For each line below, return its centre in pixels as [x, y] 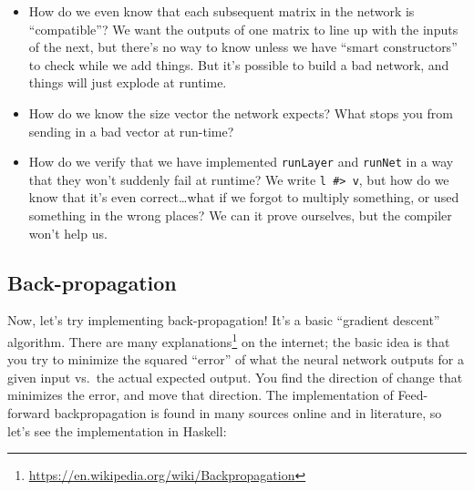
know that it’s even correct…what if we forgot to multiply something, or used [244, 197]
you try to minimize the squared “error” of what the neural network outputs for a [236, 359]
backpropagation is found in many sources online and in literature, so [248, 413]
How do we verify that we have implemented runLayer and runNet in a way [241, 162]
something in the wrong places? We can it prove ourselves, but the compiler [240, 215]
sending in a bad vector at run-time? [131, 131]
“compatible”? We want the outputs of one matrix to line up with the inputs [243, 29]
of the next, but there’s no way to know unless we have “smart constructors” [243, 47]
